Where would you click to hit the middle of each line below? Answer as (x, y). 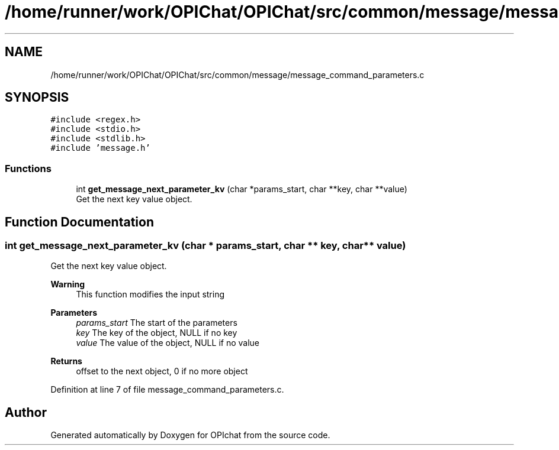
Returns (66, 361)
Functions (28, 168)
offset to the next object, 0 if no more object (162, 371)
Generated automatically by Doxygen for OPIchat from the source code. (190, 435)
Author (26, 412)
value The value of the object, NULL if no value (168, 343)
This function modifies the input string (150, 294)
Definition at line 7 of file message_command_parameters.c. (167, 390)
